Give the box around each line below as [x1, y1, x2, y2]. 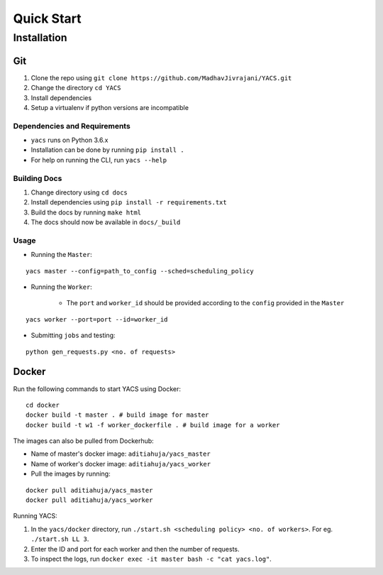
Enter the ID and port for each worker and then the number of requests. [30, 544, 240, 553]
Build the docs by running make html [30, 208, 142, 217]
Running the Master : [30, 251, 92, 259]
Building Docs [13, 173, 62, 183]
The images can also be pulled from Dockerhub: [13, 437, 154, 445]
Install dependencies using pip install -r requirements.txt [30, 198, 227, 207]
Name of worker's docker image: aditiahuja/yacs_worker [30, 459, 211, 468]
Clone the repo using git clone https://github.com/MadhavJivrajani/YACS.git [30, 73, 292, 82]
